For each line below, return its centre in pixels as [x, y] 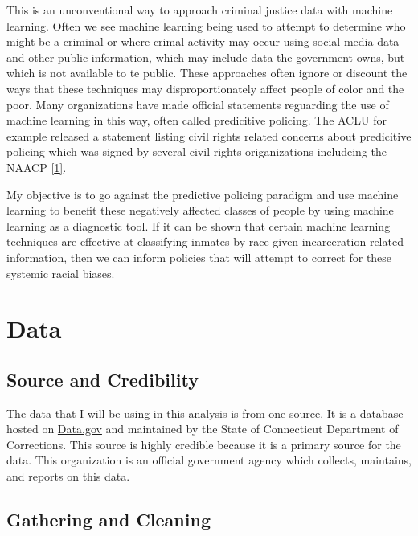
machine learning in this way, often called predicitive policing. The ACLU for [197, 120]
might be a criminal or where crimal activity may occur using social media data [203, 41]
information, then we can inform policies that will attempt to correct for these [199, 257]
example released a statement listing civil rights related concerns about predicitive [209, 135]
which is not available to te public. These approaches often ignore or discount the [207, 73]
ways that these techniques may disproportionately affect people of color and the [205, 88]
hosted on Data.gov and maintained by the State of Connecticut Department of [203, 429]
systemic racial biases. [61, 273]
